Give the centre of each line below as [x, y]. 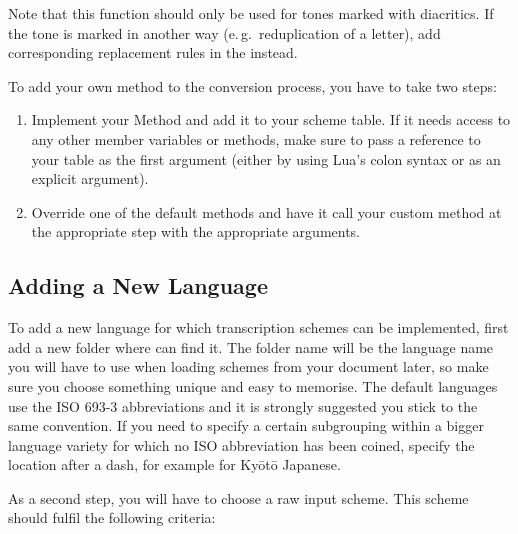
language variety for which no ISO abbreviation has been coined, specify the [241, 444]
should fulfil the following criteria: [112, 517]
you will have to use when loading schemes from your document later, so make [248, 366]
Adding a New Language [138, 285]
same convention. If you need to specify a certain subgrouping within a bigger [246, 425]
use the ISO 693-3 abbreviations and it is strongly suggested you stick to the [243, 405]
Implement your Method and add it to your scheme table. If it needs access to [271, 119]
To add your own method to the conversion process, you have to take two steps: [252, 85]
